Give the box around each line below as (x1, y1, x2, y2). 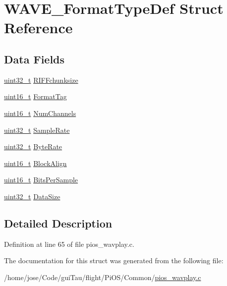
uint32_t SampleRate (4, 124, 70, 135)
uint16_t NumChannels (4, 108, 76, 118)
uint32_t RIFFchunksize (4, 74, 78, 85)
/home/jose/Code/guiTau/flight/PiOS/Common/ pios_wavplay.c (4, 272, 201, 282)
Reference (4, 17, 73, 38)
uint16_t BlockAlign (4, 158, 67, 168)
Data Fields (4, 51, 65, 66)
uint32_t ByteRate (4, 141, 62, 152)
